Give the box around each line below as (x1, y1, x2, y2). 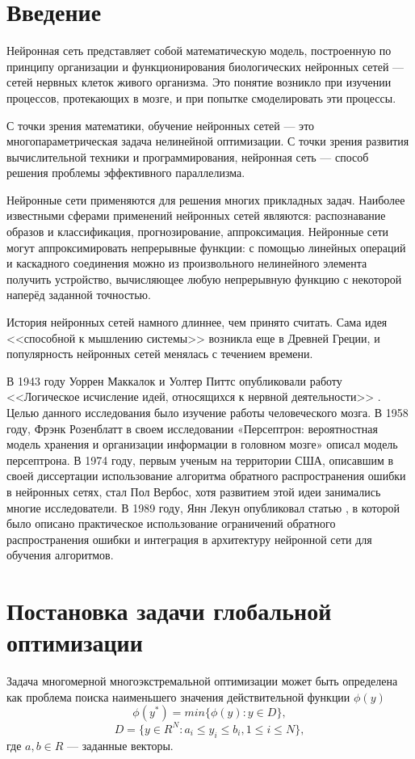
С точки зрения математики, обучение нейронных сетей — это (6, 116, 315, 133)
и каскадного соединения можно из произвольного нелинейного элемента (6, 255, 367, 272)
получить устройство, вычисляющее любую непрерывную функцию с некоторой (6, 270, 402, 287)
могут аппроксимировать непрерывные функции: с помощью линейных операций (6, 238, 406, 255)
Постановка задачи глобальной (6, 594, 332, 627)
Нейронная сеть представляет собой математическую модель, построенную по (6, 42, 392, 59)
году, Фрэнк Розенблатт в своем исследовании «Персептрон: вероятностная (6, 420, 378, 436)
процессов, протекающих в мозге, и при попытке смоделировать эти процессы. (6, 89, 396, 106)
